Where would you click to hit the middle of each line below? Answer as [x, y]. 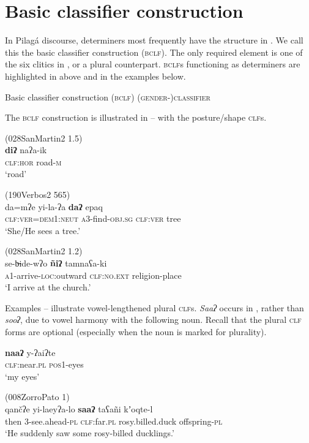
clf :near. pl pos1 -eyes [44, 364]
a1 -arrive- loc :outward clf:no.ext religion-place [93, 275]
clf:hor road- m [33, 161]
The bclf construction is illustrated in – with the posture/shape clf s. [136, 117]
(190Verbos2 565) [38, 195]
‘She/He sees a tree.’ [43, 230]
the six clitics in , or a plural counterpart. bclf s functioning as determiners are [153, 64]
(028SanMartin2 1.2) [44, 251]
